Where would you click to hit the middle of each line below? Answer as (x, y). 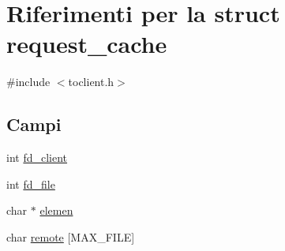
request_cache (87, 44)
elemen (56, 210)
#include (28, 82)
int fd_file (31, 184)
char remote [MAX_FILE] (71, 236)
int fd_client (37, 157)
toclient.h (91, 82)
